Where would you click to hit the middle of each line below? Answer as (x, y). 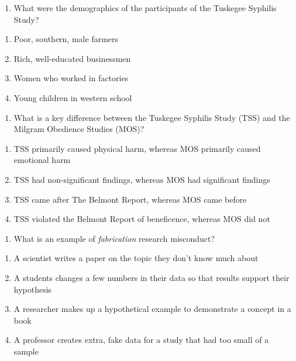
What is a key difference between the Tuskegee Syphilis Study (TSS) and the (152, 117)
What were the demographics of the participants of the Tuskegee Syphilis (145, 8)
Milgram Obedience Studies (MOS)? (79, 129)
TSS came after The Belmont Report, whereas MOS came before (130, 199)
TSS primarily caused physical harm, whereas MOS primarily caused (137, 148)
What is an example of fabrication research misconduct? (114, 238)
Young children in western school (73, 97)
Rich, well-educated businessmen (72, 58)
